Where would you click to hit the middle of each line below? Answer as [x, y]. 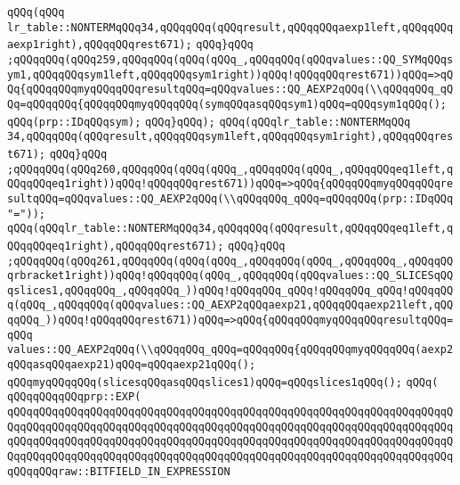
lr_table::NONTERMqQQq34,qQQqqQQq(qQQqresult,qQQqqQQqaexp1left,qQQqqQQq [230, 27]
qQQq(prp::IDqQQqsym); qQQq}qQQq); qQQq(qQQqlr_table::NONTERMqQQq [209, 122]
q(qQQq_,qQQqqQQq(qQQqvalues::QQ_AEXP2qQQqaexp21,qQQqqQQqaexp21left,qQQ [230, 305]
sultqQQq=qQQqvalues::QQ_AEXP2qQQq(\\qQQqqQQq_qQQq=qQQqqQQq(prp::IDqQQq [230, 198]
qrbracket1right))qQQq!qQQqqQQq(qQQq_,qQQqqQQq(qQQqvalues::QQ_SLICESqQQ [230, 276]
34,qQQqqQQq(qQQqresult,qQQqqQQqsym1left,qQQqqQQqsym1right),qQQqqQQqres [230, 137]
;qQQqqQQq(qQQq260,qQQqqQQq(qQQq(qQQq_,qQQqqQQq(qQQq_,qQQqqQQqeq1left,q [230, 169]
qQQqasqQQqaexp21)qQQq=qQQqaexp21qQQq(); [132, 365]
